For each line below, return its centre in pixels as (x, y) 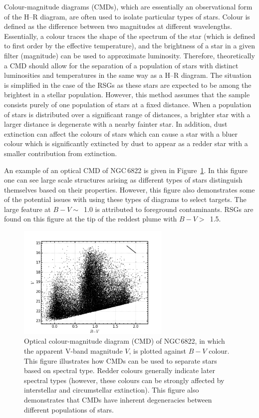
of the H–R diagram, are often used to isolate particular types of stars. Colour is (127, 16)
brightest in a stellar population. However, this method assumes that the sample (127, 95)
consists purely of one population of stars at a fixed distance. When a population (128, 104)
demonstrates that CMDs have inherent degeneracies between (118, 399)
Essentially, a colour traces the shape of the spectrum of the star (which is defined (130, 36)
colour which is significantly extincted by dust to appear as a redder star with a (126, 143)
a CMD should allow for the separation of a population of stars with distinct (121, 65)
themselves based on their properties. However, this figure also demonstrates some (129, 189)
